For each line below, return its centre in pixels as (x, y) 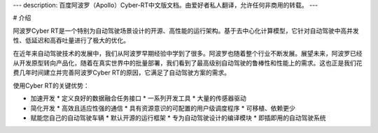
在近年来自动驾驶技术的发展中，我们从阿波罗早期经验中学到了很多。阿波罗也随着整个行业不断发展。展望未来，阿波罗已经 (188, 53)
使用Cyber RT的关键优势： (51, 85)
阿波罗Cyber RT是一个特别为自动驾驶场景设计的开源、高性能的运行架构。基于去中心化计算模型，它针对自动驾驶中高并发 (186, 31)
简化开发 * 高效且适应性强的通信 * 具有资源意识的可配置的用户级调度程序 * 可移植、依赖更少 (163, 108)
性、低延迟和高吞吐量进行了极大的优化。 (71, 40)
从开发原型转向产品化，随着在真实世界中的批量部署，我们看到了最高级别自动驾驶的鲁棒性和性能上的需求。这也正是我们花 (188, 63)
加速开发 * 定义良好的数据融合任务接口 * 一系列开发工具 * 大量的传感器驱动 (138, 98)
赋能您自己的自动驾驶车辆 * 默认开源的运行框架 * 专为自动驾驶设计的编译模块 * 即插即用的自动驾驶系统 (178, 118)
